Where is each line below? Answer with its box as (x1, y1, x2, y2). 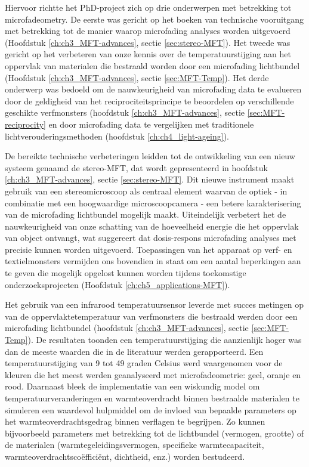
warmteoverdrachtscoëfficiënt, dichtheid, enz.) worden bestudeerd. (5, 450, 245, 462)
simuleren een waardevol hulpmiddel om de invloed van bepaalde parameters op (5, 403, 296, 416)
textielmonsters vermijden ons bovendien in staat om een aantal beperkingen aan (5, 255, 301, 267)
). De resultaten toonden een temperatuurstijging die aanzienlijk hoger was (27, 333, 302, 346)
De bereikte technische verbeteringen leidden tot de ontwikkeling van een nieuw (5, 150, 295, 162)
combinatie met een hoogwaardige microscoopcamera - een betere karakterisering (5, 196, 301, 209)
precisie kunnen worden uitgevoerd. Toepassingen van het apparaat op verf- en (5, 243, 292, 255)
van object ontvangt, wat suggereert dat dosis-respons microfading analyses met (5, 231, 296, 244)
